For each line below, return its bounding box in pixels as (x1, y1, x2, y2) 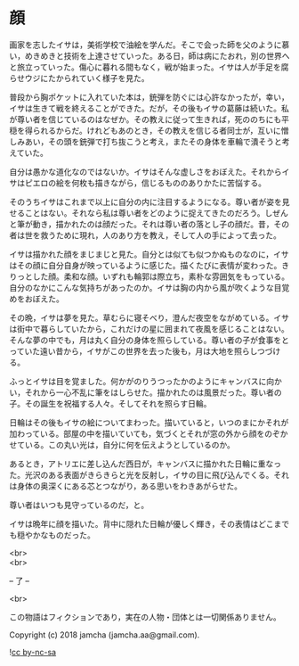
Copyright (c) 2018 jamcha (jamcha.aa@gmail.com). (9, 629, 200, 640)
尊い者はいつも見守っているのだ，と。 (9, 499, 149, 510)
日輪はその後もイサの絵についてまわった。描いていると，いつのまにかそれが (9, 416, 289, 428)
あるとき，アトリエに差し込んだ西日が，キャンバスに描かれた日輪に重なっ (9, 458, 282, 469)
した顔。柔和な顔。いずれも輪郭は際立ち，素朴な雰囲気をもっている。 (32, 271, 290, 282)
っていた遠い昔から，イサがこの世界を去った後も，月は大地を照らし (9, 345, 258, 357)
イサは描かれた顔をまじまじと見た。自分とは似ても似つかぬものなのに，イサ (9, 249, 289, 259)
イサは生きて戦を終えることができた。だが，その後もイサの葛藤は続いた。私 (9, 103, 289, 113)
